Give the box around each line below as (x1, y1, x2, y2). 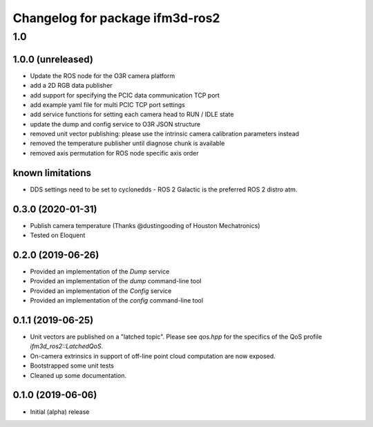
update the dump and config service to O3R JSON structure (30, 120, 201, 128)
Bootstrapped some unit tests (30, 361, 114, 370)
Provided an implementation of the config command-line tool (30, 296, 204, 305)
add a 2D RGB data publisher (30, 82, 113, 90)
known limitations (12, 167, 92, 179)
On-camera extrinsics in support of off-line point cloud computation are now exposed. (30, 352, 276, 360)
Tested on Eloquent (30, 231, 86, 240)
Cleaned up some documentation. (30, 371, 127, 379)
